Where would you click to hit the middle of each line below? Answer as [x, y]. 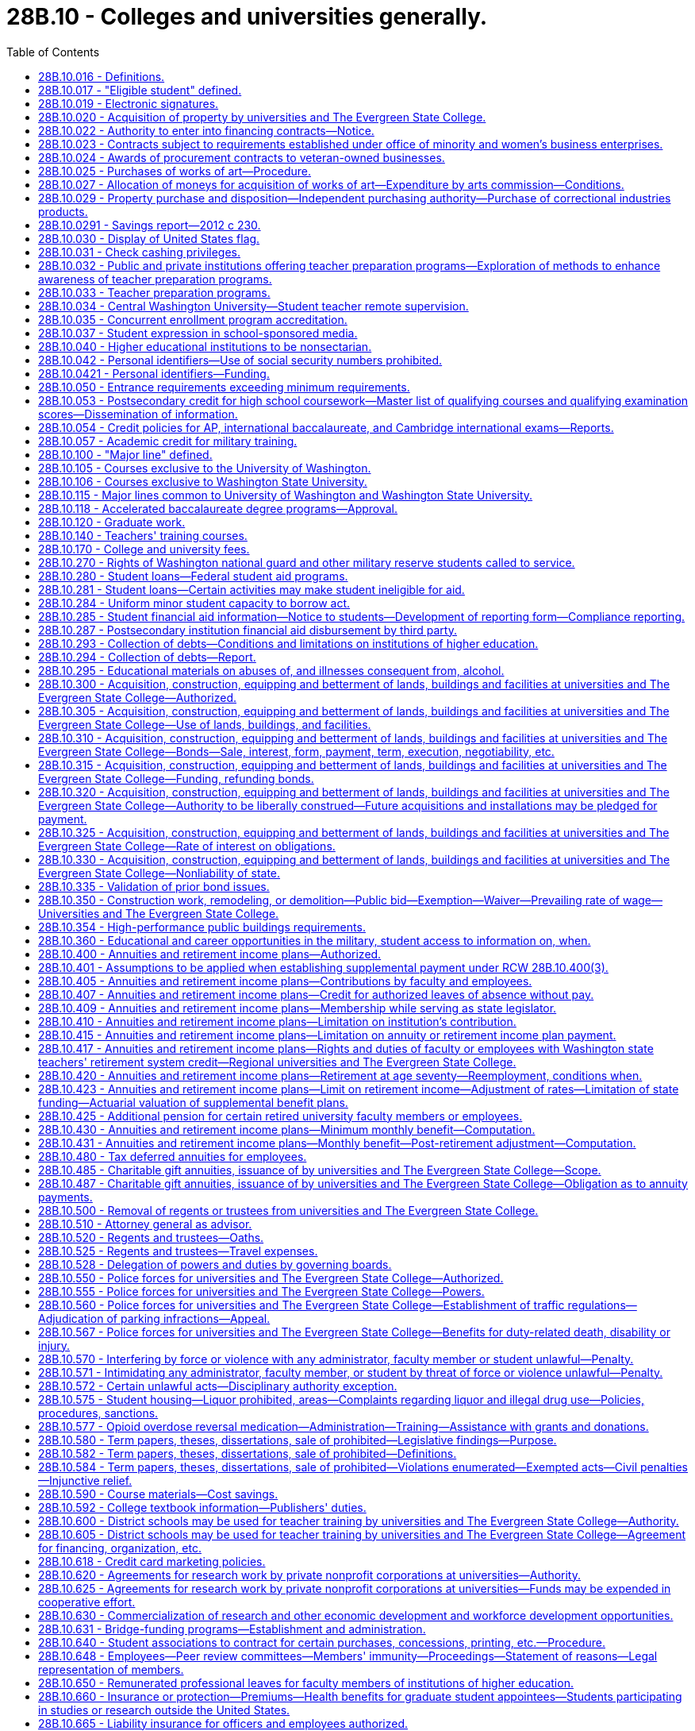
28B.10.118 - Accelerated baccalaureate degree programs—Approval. [218, 508]
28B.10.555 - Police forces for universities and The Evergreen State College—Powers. [261, 1291]
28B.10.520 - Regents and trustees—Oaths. [151, 1237]
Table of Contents [53, 52]
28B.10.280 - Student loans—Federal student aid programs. [193, 576]
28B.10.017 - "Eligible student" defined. [140, 90]
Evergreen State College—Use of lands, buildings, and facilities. [205, 724]
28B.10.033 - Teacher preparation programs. [154, 292]
